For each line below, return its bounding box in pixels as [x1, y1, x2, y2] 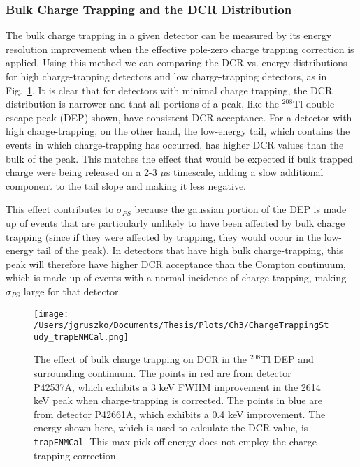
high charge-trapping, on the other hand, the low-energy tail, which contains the [6, 124, 350, 138]
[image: [34, 309, 69, 319]
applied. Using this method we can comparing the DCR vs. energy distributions [6, 55, 347, 70]
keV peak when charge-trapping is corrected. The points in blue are [34, 393, 322, 408]
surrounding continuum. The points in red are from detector [34, 366, 291, 380]
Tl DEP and [261, 352, 314, 366]
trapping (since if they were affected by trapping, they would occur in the [6, 229, 321, 244]
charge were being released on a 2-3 [6, 165, 157, 179]
